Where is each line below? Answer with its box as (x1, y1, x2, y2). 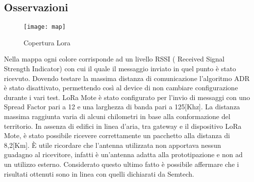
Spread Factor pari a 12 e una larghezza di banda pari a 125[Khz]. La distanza (4, 101, 240, 112)
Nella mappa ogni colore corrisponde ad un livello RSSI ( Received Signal (4, 54, 225, 64)
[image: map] (24, 23, 66, 31)
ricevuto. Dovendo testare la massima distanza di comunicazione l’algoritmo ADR (4, 73, 250, 83)
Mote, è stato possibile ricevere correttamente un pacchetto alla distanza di (4, 130, 230, 141)
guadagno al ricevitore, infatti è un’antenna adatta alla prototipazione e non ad (4, 149, 243, 160)
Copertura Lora (24, 37, 71, 47)
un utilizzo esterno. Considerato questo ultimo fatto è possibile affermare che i (4, 159, 239, 169)
